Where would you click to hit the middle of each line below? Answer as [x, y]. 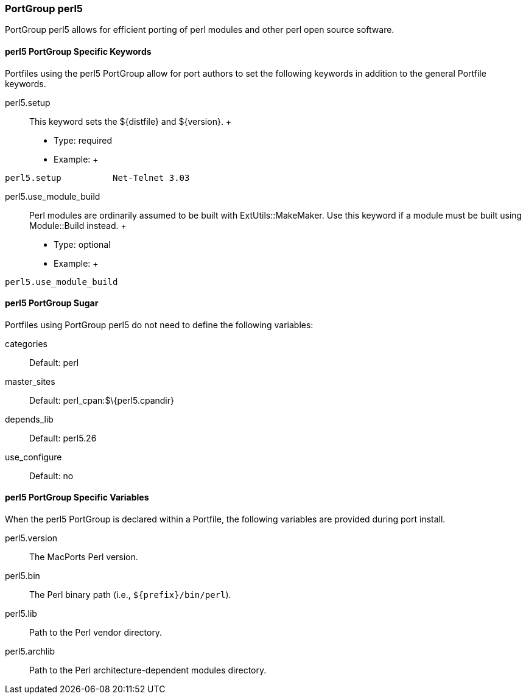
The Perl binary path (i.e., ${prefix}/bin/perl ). [130, 595]
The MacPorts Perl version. [84, 557]
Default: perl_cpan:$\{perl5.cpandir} [102, 400]
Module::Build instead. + [78, 225]
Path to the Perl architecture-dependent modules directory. [148, 670]
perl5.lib [21, 614]
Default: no [51, 476]
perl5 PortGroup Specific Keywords [78, 51]
